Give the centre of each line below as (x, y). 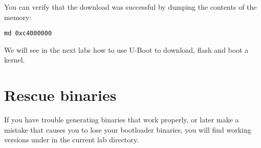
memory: (18, 17)
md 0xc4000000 (28, 34)
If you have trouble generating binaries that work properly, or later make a (122, 120)
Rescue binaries (60, 95)
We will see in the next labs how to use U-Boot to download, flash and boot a (126, 49)
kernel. (15, 60)
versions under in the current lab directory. (71, 140)
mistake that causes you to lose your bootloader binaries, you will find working (128, 129)
